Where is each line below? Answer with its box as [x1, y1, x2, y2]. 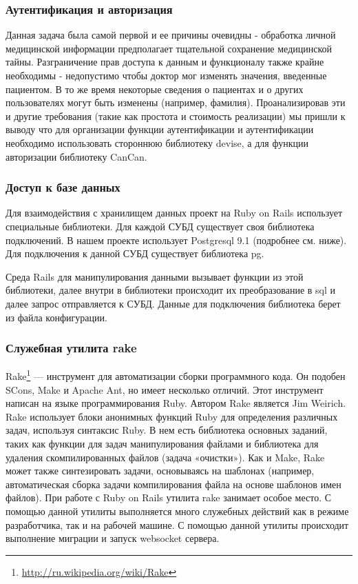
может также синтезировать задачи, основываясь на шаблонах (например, [6, 463, 315, 478]
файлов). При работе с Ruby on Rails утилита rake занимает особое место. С [6, 490, 332, 505]
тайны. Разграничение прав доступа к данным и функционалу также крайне [6, 54, 324, 69]
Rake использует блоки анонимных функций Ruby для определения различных [6, 409, 338, 423]
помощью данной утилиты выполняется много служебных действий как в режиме [6, 503, 349, 518]
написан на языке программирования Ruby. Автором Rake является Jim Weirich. [6, 396, 346, 410]
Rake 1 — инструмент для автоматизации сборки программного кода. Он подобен [6, 367, 346, 383]
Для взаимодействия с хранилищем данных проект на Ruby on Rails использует [6, 205, 343, 220]
